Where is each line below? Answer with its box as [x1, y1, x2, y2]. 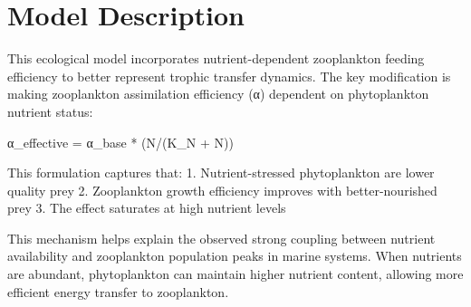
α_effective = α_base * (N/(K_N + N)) [7, 132, 234, 151]
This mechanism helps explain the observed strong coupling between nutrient [7, 228, 436, 247]
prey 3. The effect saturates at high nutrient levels [7, 198, 286, 217]
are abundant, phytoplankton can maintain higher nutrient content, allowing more [7, 264, 464, 283]
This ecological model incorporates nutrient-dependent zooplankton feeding [7, 49, 425, 68]
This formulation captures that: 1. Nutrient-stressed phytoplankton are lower [7, 163, 435, 182]
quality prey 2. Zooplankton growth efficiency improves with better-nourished [7, 180, 437, 199]
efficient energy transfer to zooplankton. [7, 282, 229, 301]
